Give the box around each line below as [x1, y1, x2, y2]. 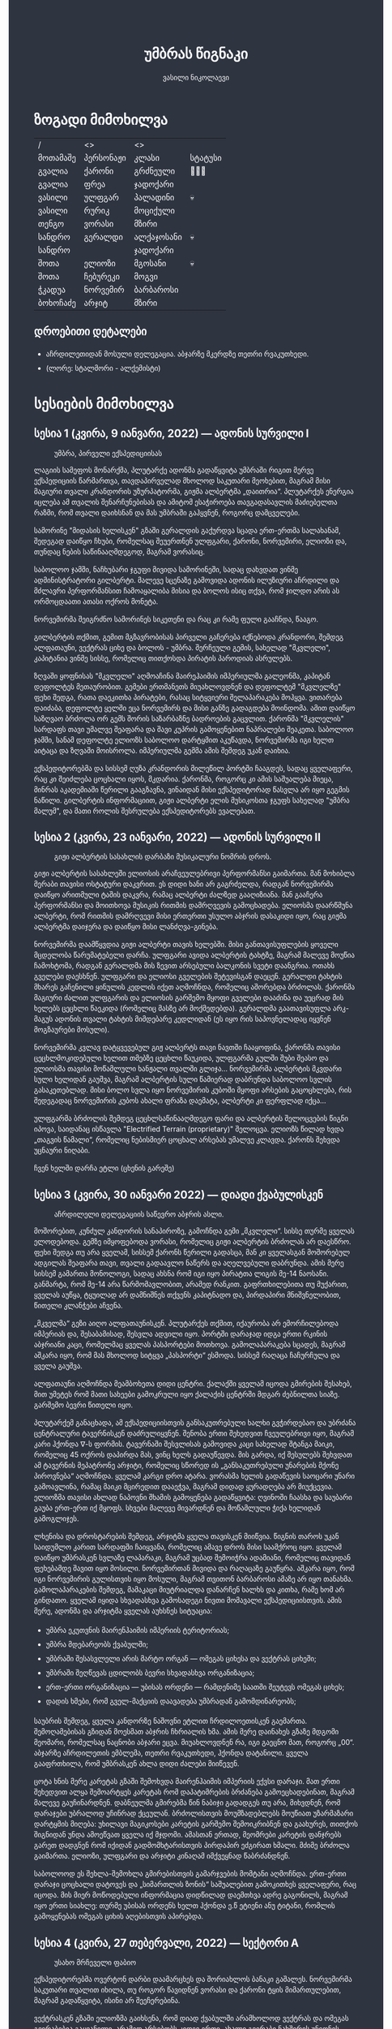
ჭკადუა [38, 284, 66, 295]
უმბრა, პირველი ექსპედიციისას [54, 448, 163, 458]
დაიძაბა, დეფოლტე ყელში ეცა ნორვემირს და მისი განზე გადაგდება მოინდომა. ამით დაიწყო [34, 703, 356, 713]
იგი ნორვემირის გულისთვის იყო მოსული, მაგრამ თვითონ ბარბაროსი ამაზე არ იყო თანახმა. [34, 1575, 354, 1584]
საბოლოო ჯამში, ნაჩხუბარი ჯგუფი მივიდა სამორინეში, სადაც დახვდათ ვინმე [34, 564, 299, 574]
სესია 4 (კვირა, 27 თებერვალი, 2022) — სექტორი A [34, 1936, 300, 1949]
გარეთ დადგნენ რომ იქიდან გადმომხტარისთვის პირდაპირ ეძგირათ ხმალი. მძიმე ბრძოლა [34, 1841, 350, 1850]
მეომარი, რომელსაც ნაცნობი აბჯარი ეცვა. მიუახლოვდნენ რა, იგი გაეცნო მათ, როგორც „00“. [34, 1738, 355, 1747]
